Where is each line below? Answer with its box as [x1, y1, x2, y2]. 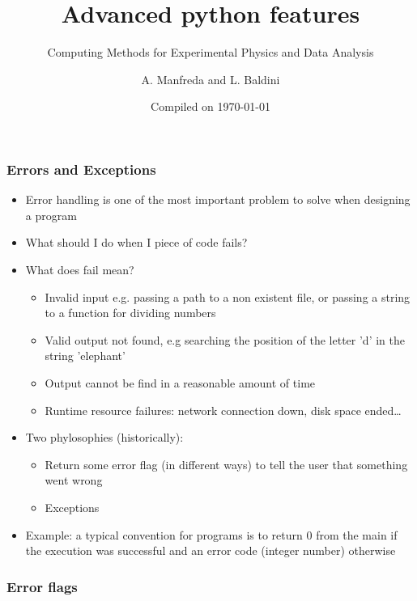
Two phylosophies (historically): [25, 429, 184, 446]
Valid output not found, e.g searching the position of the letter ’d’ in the [45, 331, 405, 348]
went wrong [45, 472, 103, 489]
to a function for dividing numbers [45, 304, 216, 321]
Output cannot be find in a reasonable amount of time [45, 374, 316, 391]
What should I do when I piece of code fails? [25, 234, 248, 251]
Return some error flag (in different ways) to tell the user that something [45, 455, 408, 472]
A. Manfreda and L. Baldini [141, 70, 280, 87]
